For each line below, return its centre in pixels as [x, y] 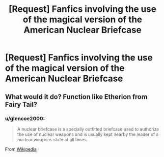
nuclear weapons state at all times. [52, 139]
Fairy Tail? [21, 104]
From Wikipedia [21, 149]
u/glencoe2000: [25, 118]
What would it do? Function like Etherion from [76, 97]
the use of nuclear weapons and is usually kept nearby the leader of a [88, 134]
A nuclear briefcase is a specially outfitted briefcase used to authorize [88, 129]
